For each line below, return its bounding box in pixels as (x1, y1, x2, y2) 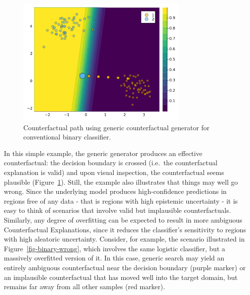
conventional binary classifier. (23, 132, 111, 142)
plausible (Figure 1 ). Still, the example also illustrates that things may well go (4, 176, 238, 187)
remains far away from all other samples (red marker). (4, 281, 165, 292)
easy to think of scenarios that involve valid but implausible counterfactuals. (4, 205, 231, 215)
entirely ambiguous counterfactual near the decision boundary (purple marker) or (4, 262, 246, 272)
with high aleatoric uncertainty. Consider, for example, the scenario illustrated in (4, 234, 245, 244)
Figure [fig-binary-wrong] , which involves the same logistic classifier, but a (4, 243, 225, 253)
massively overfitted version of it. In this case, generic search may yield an (4, 253, 225, 263)
